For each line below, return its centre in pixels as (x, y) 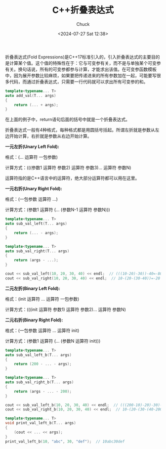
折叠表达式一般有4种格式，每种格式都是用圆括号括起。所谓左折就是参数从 (80, 130)
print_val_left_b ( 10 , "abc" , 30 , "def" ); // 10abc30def (65, 441)
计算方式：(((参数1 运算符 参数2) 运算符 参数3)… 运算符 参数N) (68, 168)
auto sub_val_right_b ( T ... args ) (40, 382)
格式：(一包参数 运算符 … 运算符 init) (42, 330)
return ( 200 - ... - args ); (43, 364)
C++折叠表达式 (83, 10)
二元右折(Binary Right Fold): (34, 320)
